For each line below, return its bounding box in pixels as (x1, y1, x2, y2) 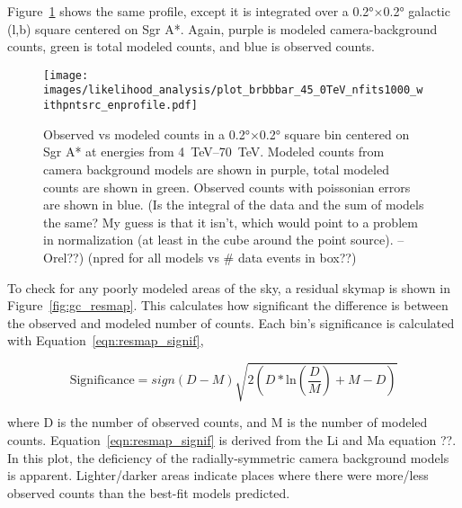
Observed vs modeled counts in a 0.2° (43, 124, 250, 143)
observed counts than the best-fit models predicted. (7, 483, 290, 502)
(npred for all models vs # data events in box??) (87, 247, 357, 266)
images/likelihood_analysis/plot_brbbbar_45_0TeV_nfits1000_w (43, 84, 423, 97)
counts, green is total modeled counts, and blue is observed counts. (7, 37, 375, 56)
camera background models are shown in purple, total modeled (43, 159, 389, 178)
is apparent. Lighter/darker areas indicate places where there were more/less (7, 466, 429, 485)
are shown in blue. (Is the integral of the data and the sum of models (43, 195, 424, 214)
